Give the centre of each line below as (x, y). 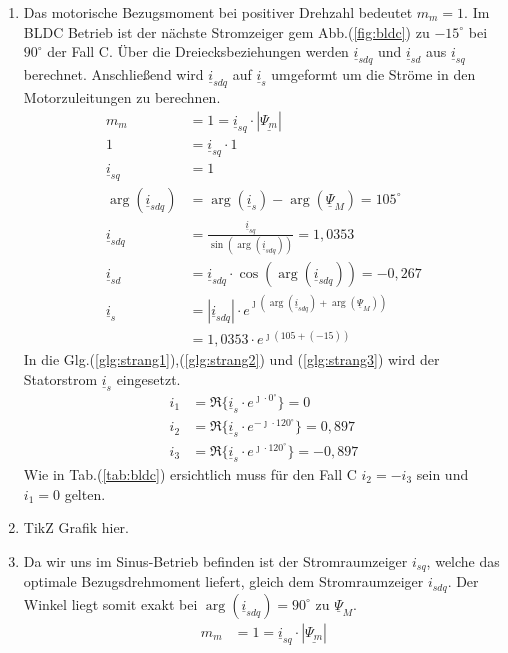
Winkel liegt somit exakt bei (110, 603)
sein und (442, 473)
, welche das (463, 560)
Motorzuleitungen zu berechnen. (122, 97)
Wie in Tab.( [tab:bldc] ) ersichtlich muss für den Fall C (190, 473)
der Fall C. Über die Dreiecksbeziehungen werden (198, 51)
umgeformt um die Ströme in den (373, 74)
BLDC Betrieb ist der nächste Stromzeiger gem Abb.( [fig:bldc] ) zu (226, 31)
